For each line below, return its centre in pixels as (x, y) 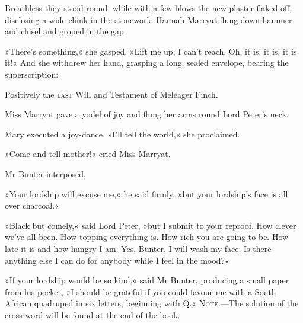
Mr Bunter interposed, (45, 173)
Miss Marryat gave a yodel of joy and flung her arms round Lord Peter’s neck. (147, 114)
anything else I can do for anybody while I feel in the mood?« (117, 260)
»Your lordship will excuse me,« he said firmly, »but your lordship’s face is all (146, 194)
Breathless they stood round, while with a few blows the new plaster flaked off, (149, 8)
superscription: (32, 74)
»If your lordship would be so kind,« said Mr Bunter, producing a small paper (147, 280)
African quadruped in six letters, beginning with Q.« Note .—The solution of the (152, 303)
